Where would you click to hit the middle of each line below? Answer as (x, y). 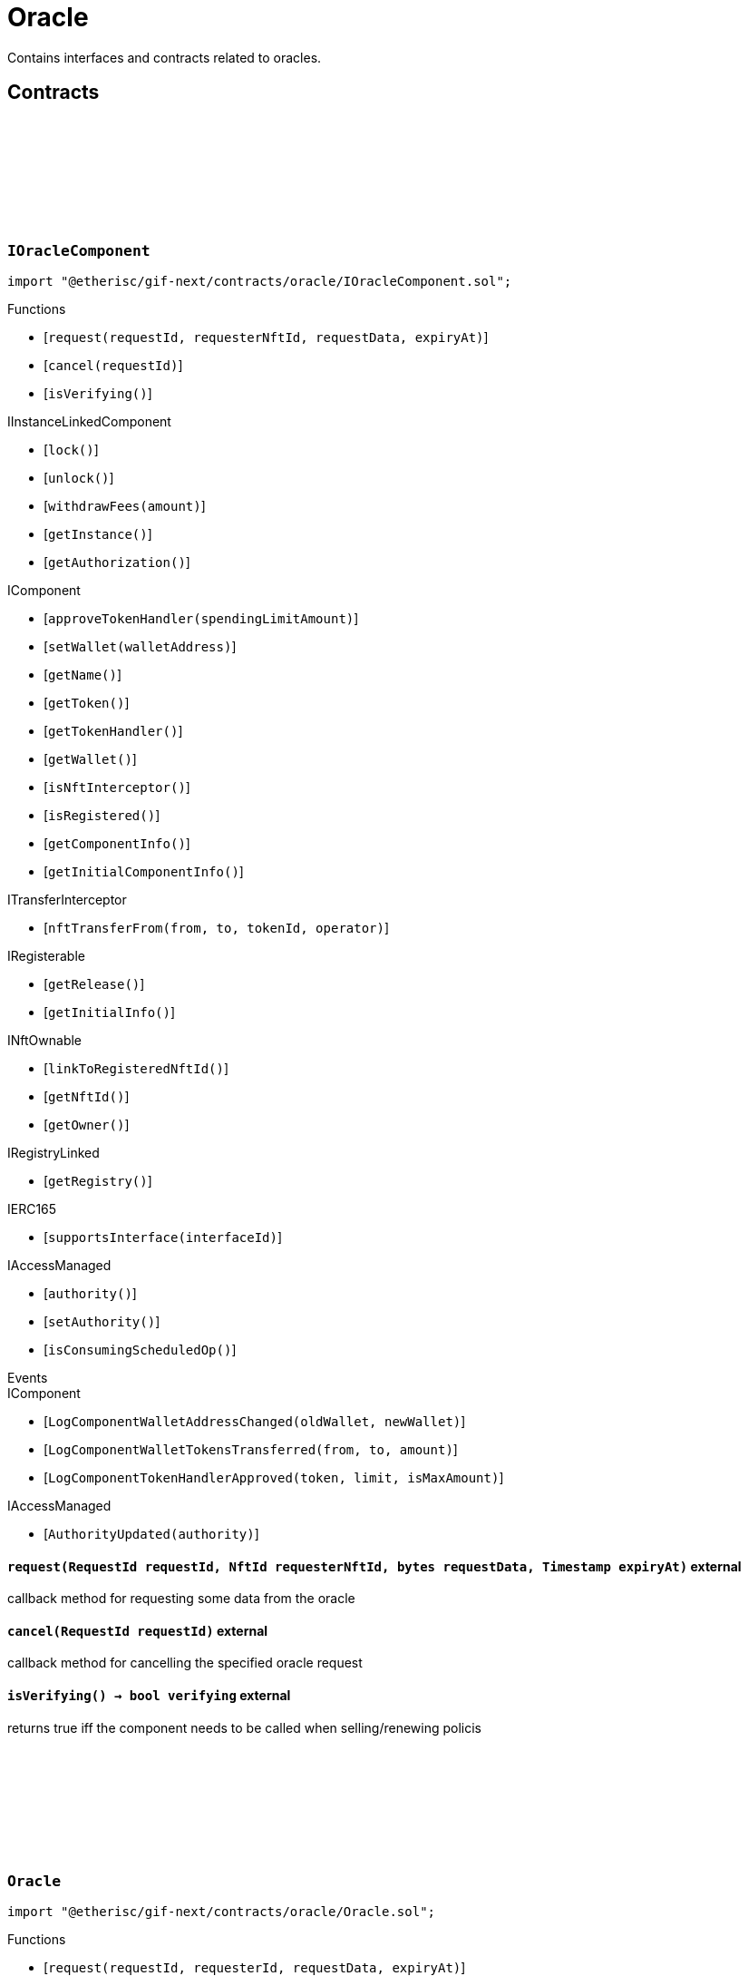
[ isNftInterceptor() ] (117, 787)
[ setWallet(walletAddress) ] (140, 646)
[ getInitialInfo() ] (110, 1012)
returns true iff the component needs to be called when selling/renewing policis (244, 1727)
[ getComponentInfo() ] (117, 843)
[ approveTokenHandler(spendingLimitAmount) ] (201, 618)
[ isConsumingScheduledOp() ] (140, 1349)
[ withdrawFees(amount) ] (125, 505)
